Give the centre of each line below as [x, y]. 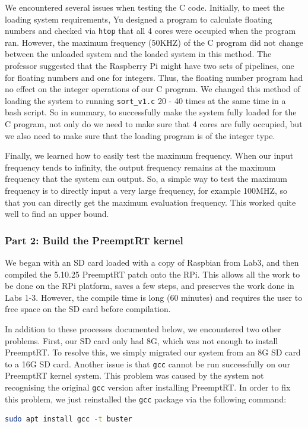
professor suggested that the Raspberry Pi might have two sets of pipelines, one [150, 66]
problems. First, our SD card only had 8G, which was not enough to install [142, 340]
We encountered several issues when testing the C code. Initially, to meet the [145, 7]
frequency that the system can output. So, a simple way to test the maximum [146, 179]
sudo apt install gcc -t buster [69, 419]
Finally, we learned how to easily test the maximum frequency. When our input [149, 155]
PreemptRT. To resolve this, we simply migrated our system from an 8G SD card [153, 352]
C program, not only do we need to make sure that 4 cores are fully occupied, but [154, 124]
